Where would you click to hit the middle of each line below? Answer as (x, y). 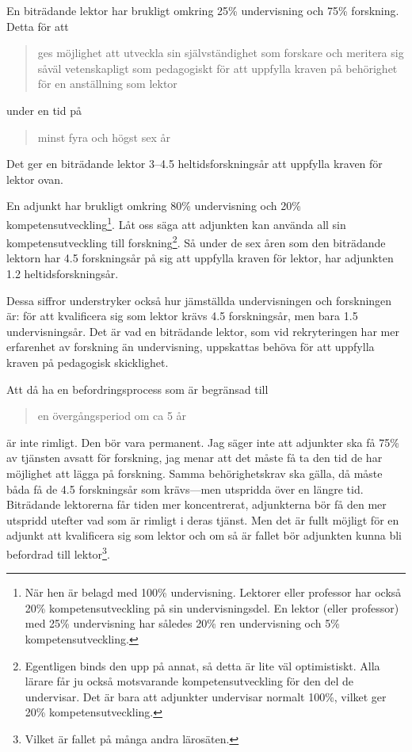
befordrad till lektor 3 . (58, 552)
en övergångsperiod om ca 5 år (112, 416)
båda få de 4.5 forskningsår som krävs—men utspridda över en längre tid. (185, 489)
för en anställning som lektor (107, 84)
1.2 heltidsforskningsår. (63, 274)
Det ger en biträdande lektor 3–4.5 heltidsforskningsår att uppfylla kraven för (195, 164)
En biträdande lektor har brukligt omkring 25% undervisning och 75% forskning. (203, 10)
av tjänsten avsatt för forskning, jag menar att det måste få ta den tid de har (195, 458)
